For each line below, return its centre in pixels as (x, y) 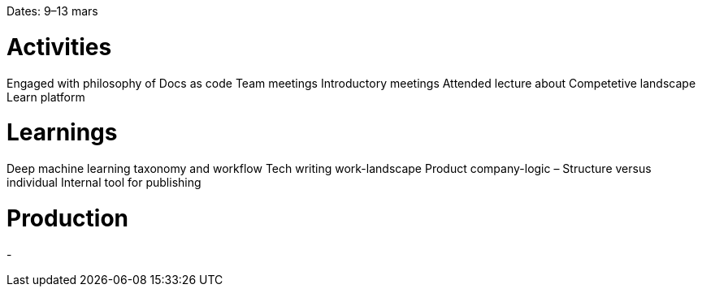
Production (68, 218)
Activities (59, 47)
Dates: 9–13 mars (52, 11)
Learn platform (46, 97)
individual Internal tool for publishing (104, 182)
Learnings (62, 133)
